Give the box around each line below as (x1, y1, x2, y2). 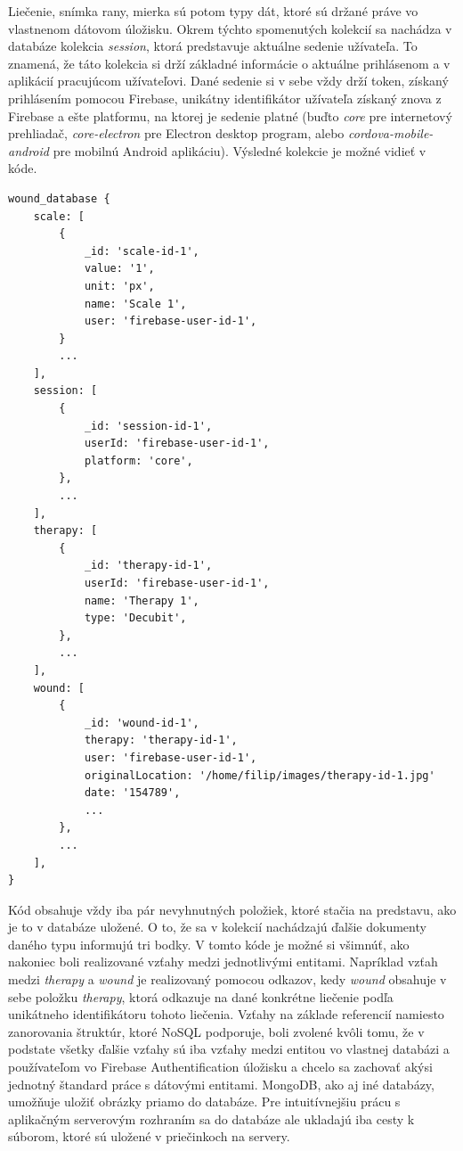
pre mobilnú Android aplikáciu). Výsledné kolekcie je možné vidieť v (53, 141, 426, 160)
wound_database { (8, 192, 110, 205)
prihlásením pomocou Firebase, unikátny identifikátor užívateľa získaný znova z (8, 88, 442, 107)
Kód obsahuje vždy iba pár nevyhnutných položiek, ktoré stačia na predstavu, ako (8, 900, 457, 918)
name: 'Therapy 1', (84, 594, 199, 607)
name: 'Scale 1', (84, 297, 187, 310)
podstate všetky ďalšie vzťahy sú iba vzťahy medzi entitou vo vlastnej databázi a (8, 1040, 450, 1058)
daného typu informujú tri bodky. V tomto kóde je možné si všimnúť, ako (8, 934, 410, 953)
